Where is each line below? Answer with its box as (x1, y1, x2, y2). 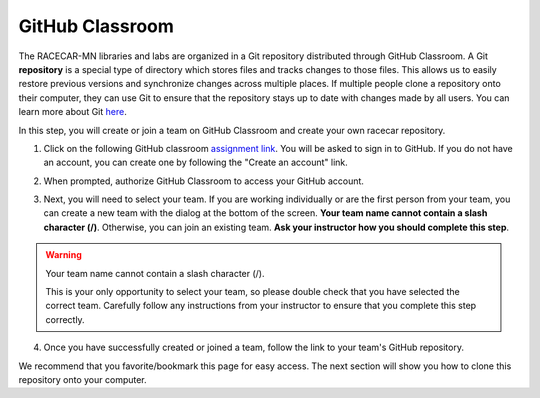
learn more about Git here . (18, 106, 127, 118)
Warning (45, 249, 82, 261)
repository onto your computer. (18, 373, 147, 385)
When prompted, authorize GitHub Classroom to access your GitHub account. (43, 175, 365, 187)
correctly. (45, 313, 85, 325)
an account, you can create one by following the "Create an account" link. (43, 156, 349, 169)
